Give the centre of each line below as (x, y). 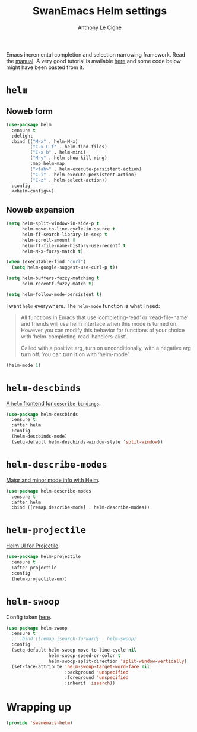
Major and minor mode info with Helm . (53, 480)
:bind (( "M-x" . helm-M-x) (45, 141)
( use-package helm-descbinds (42, 414)
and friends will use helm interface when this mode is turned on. (99, 323)
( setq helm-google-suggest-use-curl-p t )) (65, 267)
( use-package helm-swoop (37, 628)
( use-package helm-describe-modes (49, 491)
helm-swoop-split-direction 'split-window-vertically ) (117, 661)
